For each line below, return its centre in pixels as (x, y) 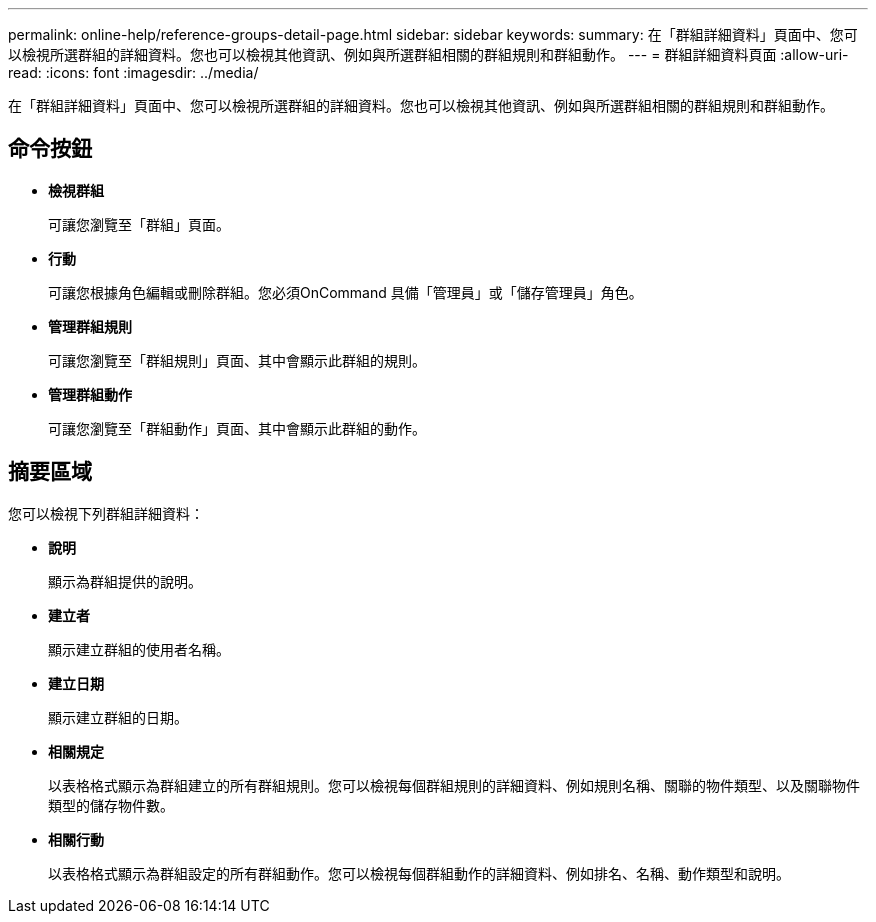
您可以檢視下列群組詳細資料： (106, 513)
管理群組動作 (90, 394)
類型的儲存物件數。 (111, 805)
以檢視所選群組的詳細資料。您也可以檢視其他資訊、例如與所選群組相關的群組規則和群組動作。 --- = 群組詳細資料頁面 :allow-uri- (428, 54)
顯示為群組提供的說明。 (125, 581)
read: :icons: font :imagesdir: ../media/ (133, 72)
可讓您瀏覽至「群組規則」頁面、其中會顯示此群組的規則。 (237, 360)
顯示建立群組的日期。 (118, 717)
